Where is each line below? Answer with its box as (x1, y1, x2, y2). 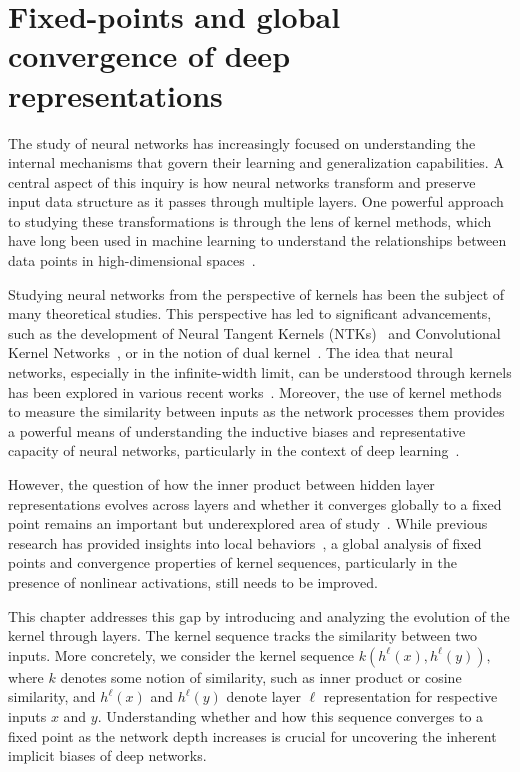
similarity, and (8, 686, 96, 707)
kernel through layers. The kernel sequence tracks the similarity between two (8, 625, 478, 646)
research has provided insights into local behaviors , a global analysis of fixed (8, 532, 482, 553)
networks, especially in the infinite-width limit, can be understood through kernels (8, 362, 512, 383)
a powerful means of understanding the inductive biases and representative (8, 420, 466, 441)
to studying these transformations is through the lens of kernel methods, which (8, 210, 492, 231)
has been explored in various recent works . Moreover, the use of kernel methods (8, 381, 502, 402)
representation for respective (323, 686, 498, 707)
